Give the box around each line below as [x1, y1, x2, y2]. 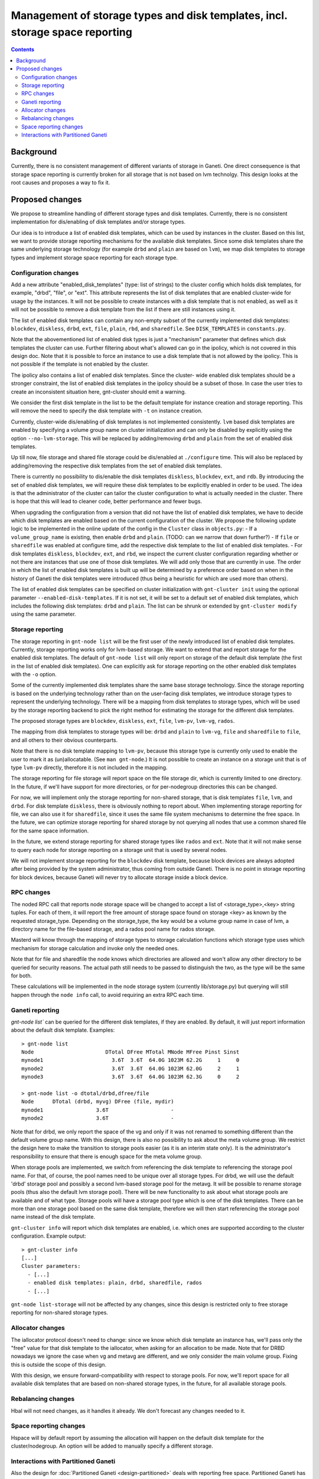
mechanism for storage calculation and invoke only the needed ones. [11, 944, 180, 952]
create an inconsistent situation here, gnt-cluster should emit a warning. [11, 388, 186, 395]
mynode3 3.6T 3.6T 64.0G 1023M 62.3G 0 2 [21, 1074, 240, 1080]
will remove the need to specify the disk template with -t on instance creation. [11, 407, 203, 414]
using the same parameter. [11, 611, 76, 618]
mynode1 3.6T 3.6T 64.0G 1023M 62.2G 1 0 [21, 1057, 240, 1064]
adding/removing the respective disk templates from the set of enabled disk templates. [11, 462, 223, 469]
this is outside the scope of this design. [11, 1361, 106, 1368]
